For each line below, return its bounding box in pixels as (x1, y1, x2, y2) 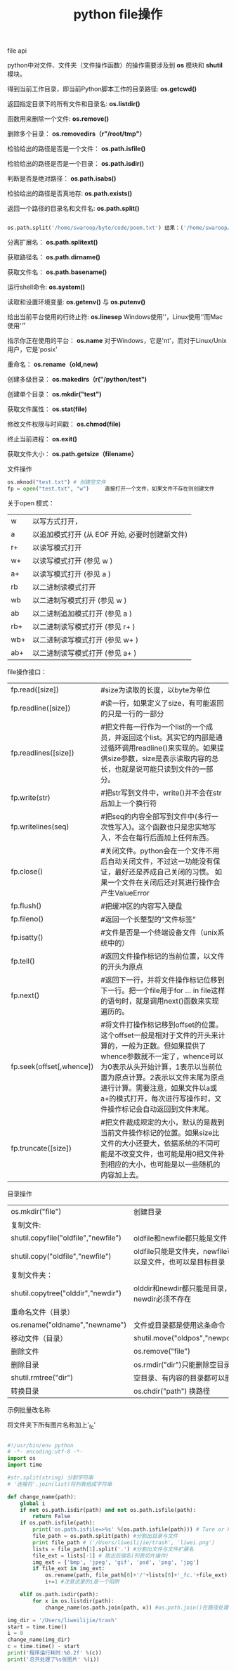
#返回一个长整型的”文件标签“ (100, 914, 196, 924)
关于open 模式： (7, 498, 55, 507)
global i (20, 1500, 46, 1507)
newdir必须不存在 (133, 1294, 192, 1304)
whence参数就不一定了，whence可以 (100, 1051, 224, 1061)
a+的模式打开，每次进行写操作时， (100, 1094, 215, 1103)
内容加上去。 (100, 1170, 143, 1179)
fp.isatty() (11, 932, 44, 942)
